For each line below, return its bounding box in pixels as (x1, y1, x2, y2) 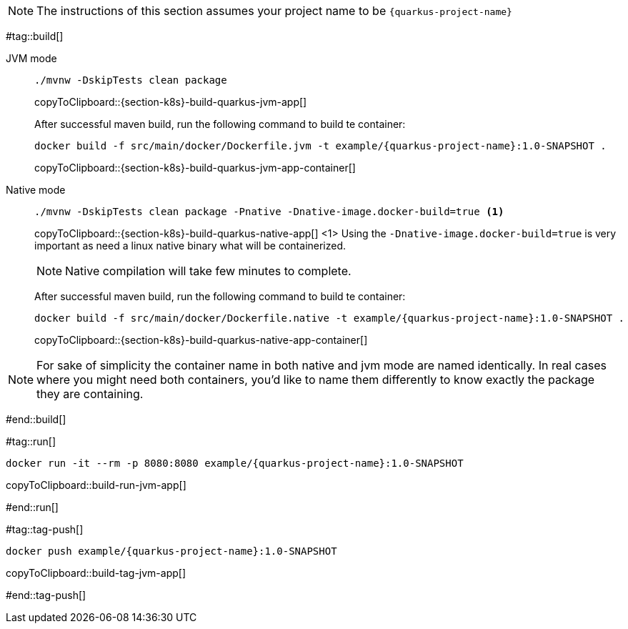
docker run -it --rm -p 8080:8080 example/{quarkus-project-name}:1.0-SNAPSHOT (6, 457, 464, 469)
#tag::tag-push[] (6, 523, 84, 535)
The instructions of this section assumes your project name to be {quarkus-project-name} (36, 4, 512, 18)
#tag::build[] (6, 30, 64, 42)
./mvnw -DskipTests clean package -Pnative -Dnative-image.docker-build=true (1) (34, 206, 504, 217)
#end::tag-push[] (6, 589, 86, 601)
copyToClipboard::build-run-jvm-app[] (6, 479, 186, 491)
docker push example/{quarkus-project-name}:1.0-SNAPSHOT (6, 545, 337, 557)
